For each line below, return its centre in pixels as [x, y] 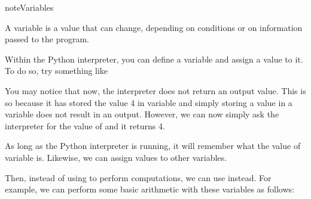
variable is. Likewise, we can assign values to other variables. [116, 157]
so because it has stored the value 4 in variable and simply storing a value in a [149, 102]
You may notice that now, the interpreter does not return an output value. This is [155, 90]
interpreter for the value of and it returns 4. [85, 125]
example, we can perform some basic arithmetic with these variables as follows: [150, 189]
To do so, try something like [57, 71]
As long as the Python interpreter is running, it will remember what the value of [153, 146]
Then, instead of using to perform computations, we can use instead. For [138, 177]
